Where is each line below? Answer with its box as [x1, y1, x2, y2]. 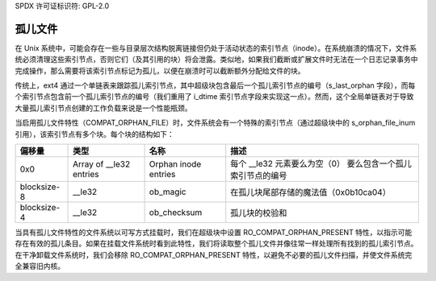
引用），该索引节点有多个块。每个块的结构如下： [15, 129, 174, 138]
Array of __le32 [73, 159, 131, 170]
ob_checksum [149, 207, 203, 218]
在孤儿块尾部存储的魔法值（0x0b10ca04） [230, 187, 391, 198]
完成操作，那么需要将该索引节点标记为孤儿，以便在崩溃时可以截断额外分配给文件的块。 [15, 65, 305, 76]
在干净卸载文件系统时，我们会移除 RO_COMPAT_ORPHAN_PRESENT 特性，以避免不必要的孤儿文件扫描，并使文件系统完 [15, 250, 413, 259]
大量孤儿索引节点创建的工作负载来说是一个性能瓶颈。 [15, 103, 192, 113]
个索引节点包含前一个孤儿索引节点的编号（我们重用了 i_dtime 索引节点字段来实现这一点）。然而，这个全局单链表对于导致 [15, 92, 414, 101]
